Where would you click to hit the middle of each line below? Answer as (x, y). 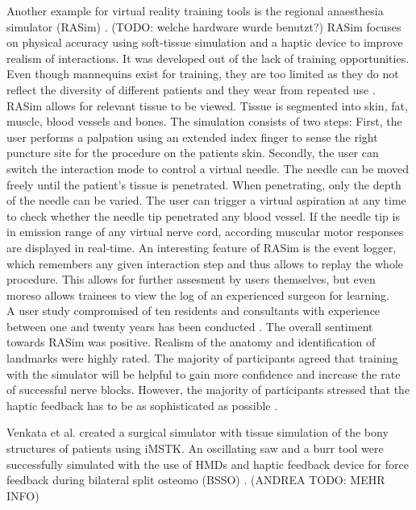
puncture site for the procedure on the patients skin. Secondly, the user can (193, 153)
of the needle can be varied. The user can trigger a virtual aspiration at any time (206, 200)
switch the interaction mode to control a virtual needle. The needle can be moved (208, 168)
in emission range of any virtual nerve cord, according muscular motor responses (205, 232)
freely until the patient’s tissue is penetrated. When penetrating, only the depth (204, 184)
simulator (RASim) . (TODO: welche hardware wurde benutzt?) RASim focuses (204, 26)
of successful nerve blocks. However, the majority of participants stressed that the (208, 390)
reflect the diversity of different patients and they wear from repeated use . (191, 89)
